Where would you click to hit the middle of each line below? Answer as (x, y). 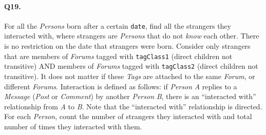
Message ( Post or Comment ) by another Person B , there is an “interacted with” (130, 96)
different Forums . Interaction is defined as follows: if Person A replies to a (121, 86)
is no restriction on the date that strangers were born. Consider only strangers (127, 46)
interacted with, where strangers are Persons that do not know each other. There (132, 36)
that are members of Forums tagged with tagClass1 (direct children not (118, 56)
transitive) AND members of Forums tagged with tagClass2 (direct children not (131, 66)
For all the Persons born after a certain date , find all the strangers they (118, 25)
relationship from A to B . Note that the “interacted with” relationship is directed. (133, 106)
